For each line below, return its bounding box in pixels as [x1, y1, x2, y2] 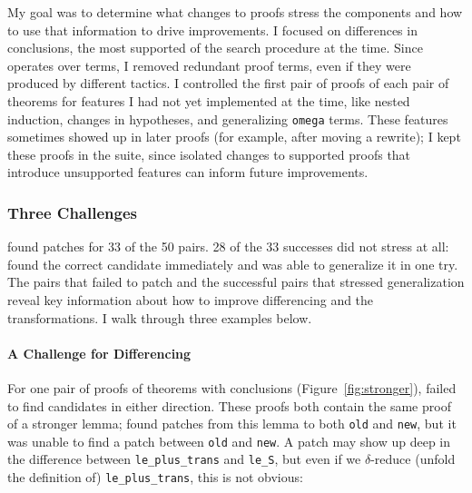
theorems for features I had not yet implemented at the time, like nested [7, 91, 410, 110]
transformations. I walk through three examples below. [7, 308, 312, 327]
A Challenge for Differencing [7, 343, 192, 362]
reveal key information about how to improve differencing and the [7, 291, 374, 309]
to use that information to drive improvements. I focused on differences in [7, 20, 418, 39]
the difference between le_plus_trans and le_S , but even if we [7, 449, 361, 468]
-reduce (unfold [370, 449, 456, 468]
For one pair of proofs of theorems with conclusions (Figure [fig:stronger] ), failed [7, 378, 457, 397]
